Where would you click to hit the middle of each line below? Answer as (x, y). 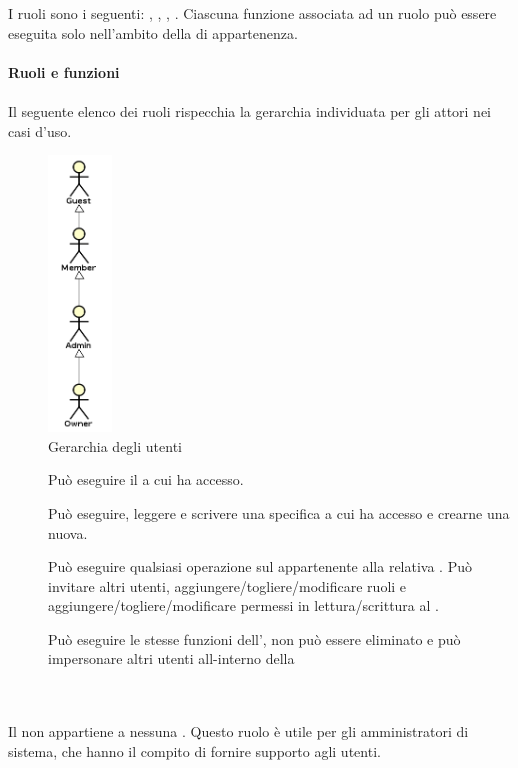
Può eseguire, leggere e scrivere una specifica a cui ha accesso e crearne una (279, 512)
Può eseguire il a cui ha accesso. (146, 479)
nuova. (68, 532)
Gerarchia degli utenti (115, 445)
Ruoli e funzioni (64, 71)
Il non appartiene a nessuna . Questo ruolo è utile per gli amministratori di (238, 731)
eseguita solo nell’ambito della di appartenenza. (153, 32)
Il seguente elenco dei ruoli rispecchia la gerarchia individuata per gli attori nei (250, 110)
